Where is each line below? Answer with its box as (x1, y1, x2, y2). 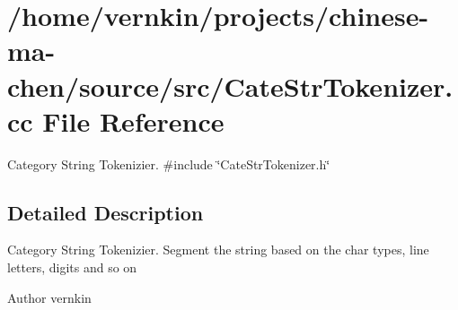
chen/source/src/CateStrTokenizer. (7, 67, 454, 104)
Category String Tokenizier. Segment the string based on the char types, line (7, 240, 429, 259)
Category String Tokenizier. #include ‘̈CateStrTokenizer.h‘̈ (7, 154, 330, 173)
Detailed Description (7, 198, 204, 226)
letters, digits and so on (7, 258, 137, 277)
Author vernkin (7, 288, 92, 306)
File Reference (42, 102, 225, 139)
